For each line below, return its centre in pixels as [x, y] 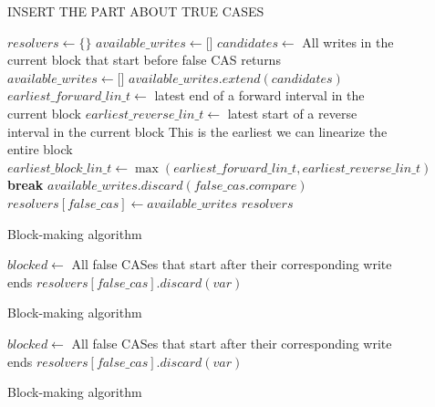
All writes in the [348, 42]
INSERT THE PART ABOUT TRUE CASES [136, 11]
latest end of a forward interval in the [259, 95]
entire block [40, 149]
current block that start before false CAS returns [144, 60]
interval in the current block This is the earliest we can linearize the [197, 131]
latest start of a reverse [292, 113]
